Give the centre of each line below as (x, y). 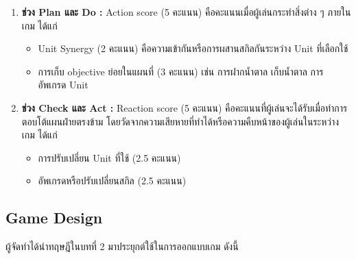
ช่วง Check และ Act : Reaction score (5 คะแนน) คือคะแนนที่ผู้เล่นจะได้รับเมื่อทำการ (185, 107)
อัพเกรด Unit (63, 85)
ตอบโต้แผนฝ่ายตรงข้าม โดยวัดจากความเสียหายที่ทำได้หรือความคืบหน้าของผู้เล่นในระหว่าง (180, 121)
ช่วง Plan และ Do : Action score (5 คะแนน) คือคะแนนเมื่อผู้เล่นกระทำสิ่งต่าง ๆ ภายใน (186, 12)
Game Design (54, 218)
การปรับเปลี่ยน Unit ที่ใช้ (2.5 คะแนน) (109, 157)
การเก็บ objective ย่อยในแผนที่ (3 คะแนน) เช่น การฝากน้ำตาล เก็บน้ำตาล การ (181, 71)
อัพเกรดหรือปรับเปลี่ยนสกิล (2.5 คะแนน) (112, 181)
